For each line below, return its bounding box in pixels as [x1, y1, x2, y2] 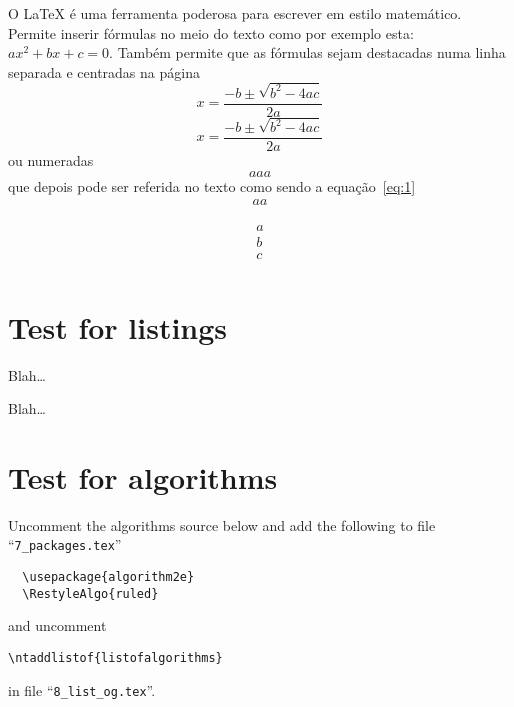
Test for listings [8, 306, 228, 347]
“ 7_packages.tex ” [8, 534, 122, 555]
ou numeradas [8, 150, 94, 171]
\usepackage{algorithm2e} [22, 570, 195, 585]
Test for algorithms [8, 456, 278, 497]
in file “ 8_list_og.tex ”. [8, 679, 156, 700]
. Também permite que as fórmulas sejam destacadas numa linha [109, 42, 506, 63]
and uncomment [8, 615, 107, 636]
